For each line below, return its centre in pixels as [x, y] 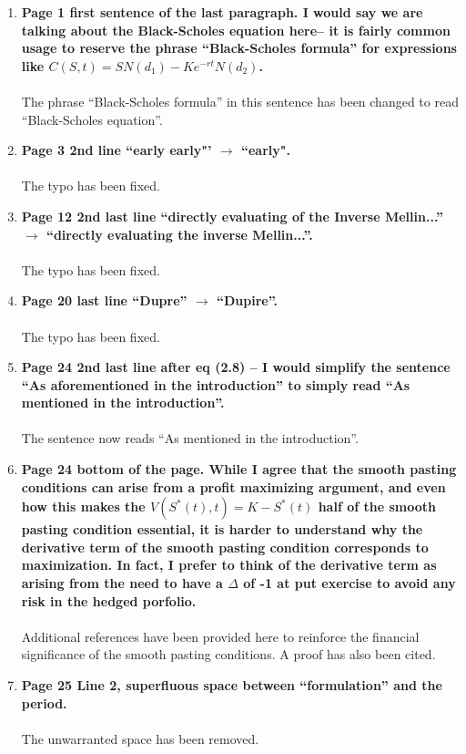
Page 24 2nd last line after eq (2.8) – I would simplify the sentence [236, 367]
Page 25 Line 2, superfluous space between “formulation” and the [232, 685]
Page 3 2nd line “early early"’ [116, 150]
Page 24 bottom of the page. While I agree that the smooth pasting [239, 469]
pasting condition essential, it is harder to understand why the [222, 529]
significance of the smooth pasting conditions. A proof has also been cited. [228, 654]
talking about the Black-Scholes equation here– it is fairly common [236, 30]
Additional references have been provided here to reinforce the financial [220, 636]
